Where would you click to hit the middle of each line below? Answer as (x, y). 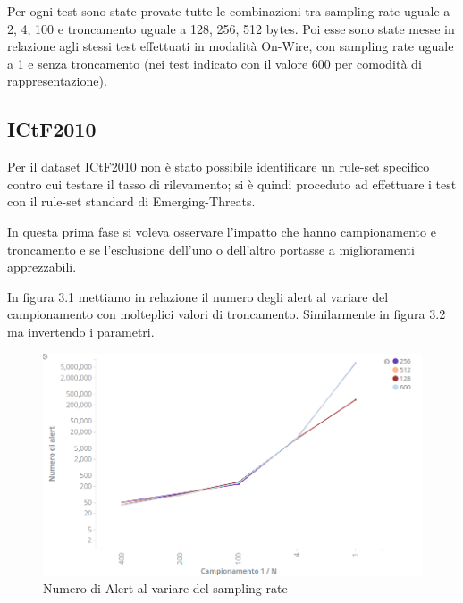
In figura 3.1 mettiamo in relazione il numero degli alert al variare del (198, 296)
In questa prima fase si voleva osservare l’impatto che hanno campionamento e (222, 231)
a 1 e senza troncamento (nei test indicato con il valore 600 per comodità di (215, 63)
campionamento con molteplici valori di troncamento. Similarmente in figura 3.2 (227, 314)
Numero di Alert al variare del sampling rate (165, 588)
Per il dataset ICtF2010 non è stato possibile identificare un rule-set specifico (219, 167)
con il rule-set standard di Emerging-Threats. (131, 201)
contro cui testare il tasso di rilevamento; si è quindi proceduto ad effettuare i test (232, 184)
